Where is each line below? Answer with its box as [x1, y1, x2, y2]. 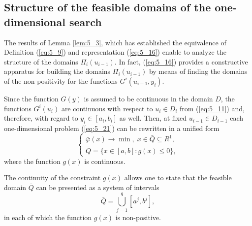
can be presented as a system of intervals [36, 182, 159, 193]
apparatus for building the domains [4, 66, 111, 76]
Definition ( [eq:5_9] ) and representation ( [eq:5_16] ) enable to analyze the [4, 47, 226, 57]
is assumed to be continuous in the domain [84, 93, 213, 103]
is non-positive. [115, 212, 161, 222]
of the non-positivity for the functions [4, 75, 118, 86]
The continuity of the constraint [4, 172, 101, 183]
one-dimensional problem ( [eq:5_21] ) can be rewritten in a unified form [4, 123, 220, 133]
